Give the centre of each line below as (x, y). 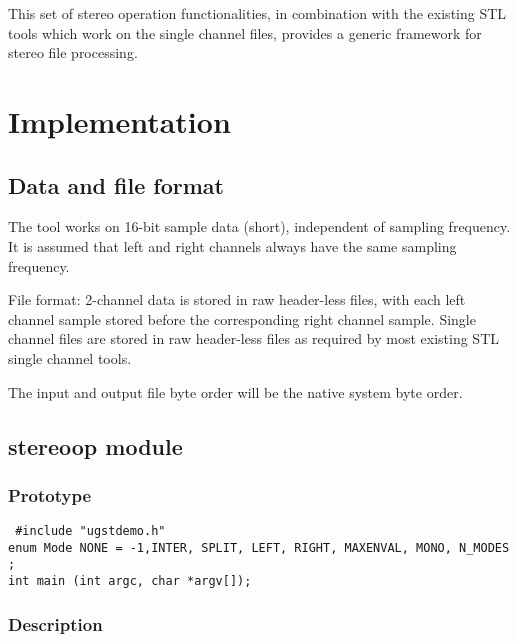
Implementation (119, 120)
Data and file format (116, 184)
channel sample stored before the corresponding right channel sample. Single (242, 318)
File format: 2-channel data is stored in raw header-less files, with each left (237, 299)
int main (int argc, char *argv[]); (130, 581)
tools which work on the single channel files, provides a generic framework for (245, 32)
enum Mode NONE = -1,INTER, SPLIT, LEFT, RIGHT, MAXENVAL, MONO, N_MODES (259, 547)
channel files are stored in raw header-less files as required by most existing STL (253, 338)
